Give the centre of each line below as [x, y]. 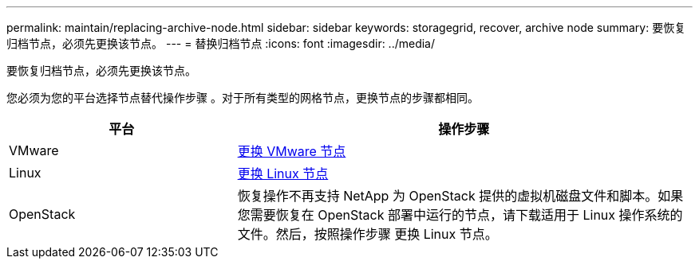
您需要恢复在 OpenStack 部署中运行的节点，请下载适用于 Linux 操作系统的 [460, 215]
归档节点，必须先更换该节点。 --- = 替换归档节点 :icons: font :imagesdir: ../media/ [221, 43]
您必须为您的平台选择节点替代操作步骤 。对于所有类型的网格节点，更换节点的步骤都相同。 [243, 97]
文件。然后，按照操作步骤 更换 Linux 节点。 [367, 234]
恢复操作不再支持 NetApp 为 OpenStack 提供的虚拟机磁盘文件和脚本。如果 [460, 196]
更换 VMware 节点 [292, 151]
